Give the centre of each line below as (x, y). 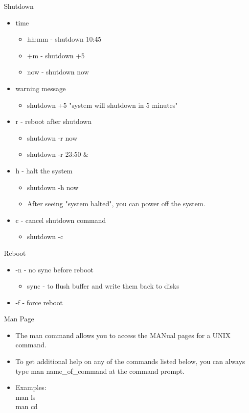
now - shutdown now (58, 72)
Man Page (19, 319)
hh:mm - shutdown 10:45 (64, 39)
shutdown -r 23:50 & (58, 154)
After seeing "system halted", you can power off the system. (116, 204)
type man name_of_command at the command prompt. (100, 371)
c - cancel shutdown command (61, 220)
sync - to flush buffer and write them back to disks (103, 286)
